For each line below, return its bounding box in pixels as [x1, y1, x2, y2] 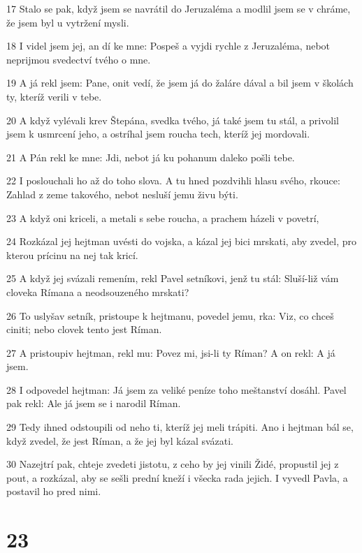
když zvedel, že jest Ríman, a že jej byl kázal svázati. [6, 433, 234, 448]
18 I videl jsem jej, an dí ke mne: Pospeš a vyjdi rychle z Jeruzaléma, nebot [6, 38, 331, 53]
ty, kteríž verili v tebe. [6, 89, 102, 103]
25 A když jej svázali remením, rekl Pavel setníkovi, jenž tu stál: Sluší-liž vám [6, 271, 339, 286]
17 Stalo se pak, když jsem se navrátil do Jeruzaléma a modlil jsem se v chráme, [6, 1, 351, 15]
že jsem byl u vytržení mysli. [6, 15, 129, 29]
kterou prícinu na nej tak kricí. [6, 247, 138, 262]
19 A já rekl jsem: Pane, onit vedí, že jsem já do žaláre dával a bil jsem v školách [6, 75, 354, 90]
